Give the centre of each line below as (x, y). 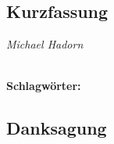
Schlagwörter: (44, 86)
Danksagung (57, 128)
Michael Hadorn (45, 44)
